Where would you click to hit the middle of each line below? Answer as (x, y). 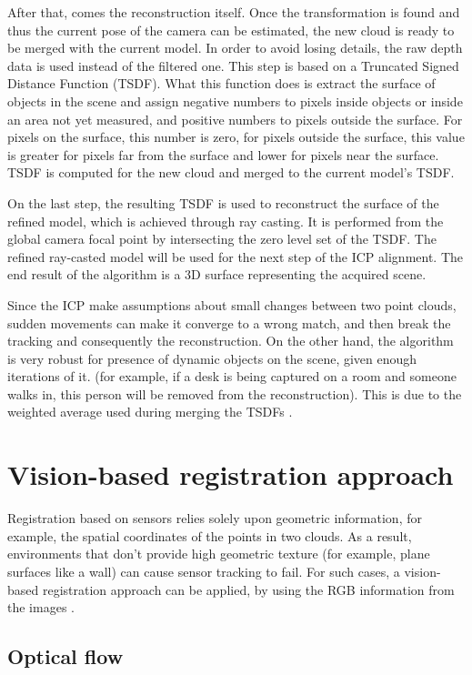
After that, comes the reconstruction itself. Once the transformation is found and (234, 12)
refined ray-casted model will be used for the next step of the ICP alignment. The (236, 256)
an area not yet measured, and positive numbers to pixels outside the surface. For (235, 119)
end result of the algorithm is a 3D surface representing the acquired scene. (217, 274)
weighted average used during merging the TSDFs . (150, 412)
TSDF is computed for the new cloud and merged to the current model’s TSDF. (231, 172)
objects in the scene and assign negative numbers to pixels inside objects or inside (235, 101)
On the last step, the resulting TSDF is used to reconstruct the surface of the (223, 202)
